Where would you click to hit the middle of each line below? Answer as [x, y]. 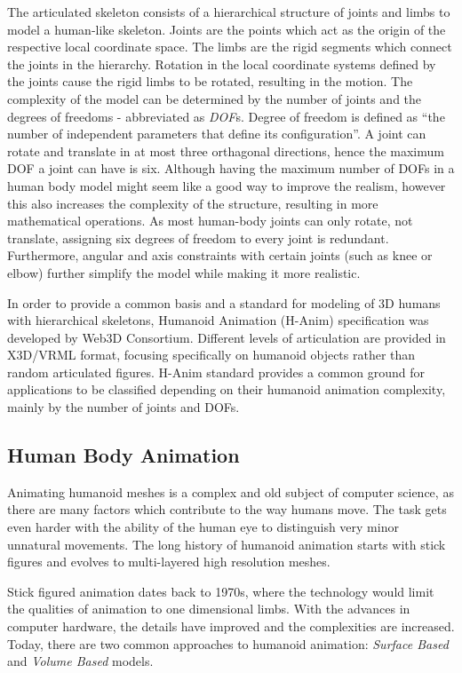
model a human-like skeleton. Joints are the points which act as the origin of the [227, 29]
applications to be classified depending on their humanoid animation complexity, [227, 389]
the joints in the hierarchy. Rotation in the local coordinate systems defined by [222, 63]
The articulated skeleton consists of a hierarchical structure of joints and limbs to [229, 12]
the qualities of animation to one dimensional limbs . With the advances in [209, 609]
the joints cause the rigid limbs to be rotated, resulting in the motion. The [210, 81]
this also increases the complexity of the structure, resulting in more [193, 203]
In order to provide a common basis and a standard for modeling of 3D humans [224, 302]
